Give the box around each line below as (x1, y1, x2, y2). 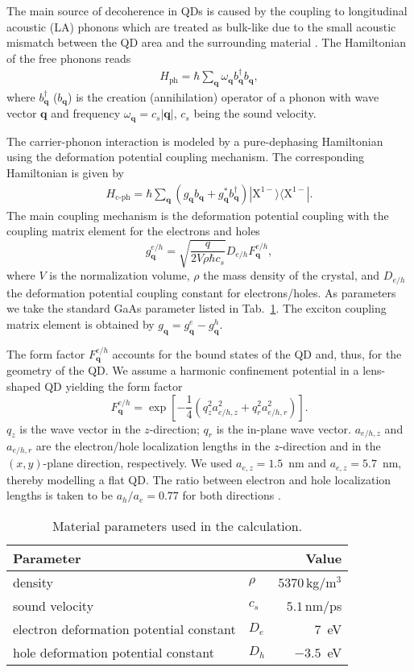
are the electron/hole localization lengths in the (35, 437, 271, 454)
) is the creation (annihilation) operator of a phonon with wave (68, 88, 379, 105)
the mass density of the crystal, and (203, 267, 380, 284)
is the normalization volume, (49, 267, 190, 284)
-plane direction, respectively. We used (43, 454, 233, 471)
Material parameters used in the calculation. (52, 516, 303, 536)
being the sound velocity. (193, 105, 317, 122)
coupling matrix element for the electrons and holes (6, 222, 260, 239)
